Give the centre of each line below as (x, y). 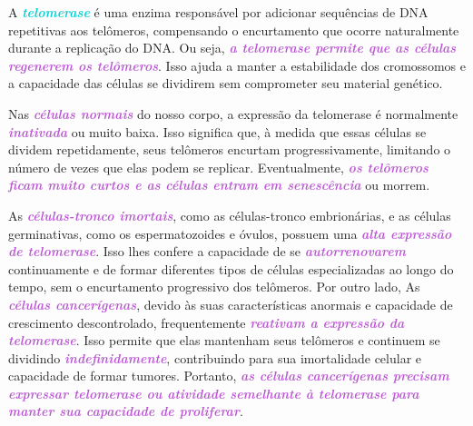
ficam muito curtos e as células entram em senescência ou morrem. (219, 185)
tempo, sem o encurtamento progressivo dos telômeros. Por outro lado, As (214, 287)
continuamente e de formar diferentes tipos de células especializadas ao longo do (231, 268)
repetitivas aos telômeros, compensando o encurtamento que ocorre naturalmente (234, 30)
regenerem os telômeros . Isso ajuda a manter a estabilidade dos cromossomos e (237, 65)
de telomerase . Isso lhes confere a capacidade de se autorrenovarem (207, 251)
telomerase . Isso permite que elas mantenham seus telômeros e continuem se (224, 340)
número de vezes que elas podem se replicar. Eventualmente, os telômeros (218, 167)
